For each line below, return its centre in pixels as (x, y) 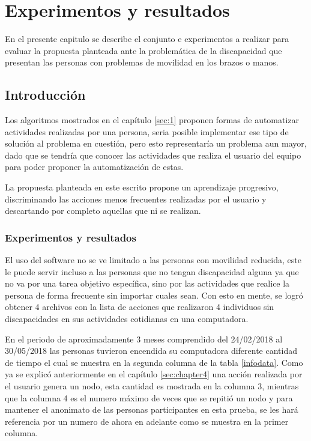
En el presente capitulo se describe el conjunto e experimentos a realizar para (147, 39)
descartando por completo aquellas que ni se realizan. (103, 211)
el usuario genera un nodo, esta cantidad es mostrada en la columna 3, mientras (152, 386)
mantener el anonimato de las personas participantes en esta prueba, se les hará (152, 409)
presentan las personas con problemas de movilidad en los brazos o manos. (142, 62)
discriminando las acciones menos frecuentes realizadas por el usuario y (136, 199)
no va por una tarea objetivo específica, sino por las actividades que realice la (147, 283)
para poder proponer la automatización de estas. (94, 167)
